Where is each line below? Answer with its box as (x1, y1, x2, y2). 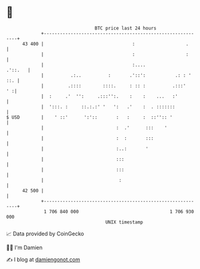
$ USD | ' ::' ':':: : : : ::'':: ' (6, 114, 172, 120)
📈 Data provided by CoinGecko (6, 230, 84, 237)
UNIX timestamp (105, 219, 144, 225)
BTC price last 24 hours (95, 25, 157, 31)
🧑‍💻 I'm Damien (6, 244, 43, 251)
